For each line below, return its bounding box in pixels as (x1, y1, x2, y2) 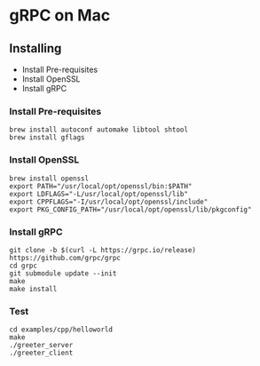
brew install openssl (9, 174, 90, 183)
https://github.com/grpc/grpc (9, 253, 122, 262)
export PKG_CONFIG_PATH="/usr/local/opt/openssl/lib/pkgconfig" (9, 205, 252, 214)
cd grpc (9, 261, 38, 270)
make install (9, 284, 58, 293)
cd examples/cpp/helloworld (9, 325, 114, 334)
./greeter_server (9, 341, 74, 350)
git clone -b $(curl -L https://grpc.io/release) (9, 245, 197, 254)
